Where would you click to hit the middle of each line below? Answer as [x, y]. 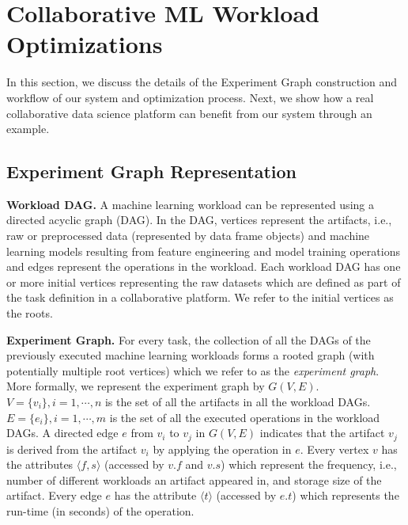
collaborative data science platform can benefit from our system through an [189, 113]
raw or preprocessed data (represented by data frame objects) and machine [188, 236]
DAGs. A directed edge [62, 433]
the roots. [30, 313]
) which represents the [346, 495]
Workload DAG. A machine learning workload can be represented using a [190, 204]
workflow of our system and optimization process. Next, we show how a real [190, 97]
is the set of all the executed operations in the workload [245, 417]
